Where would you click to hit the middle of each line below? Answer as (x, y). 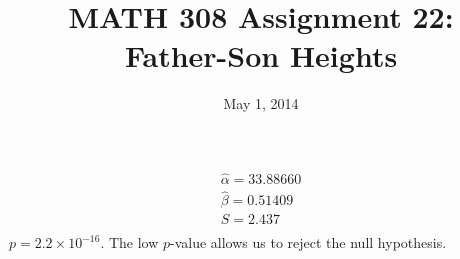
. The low (129, 242)
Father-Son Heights (261, 55)
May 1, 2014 (261, 103)
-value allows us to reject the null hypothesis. (308, 242)
